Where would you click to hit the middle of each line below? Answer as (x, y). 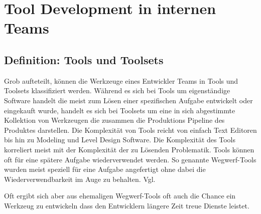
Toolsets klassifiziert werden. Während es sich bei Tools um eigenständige (117, 90)
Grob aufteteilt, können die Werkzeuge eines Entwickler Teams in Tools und (121, 80)
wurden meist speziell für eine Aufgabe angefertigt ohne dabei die (105, 169)
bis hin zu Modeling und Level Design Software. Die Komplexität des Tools (120, 140)
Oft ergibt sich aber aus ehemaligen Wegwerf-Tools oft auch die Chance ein (120, 196)
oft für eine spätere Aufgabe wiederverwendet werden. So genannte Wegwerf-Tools (130, 159)
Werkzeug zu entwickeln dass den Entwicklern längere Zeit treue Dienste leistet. (127, 205)
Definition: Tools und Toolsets (84, 59)
